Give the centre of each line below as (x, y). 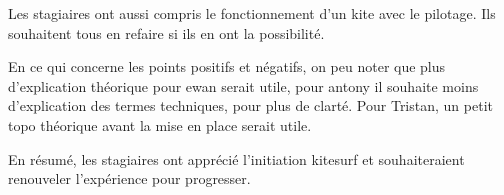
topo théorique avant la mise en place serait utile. (160, 124)
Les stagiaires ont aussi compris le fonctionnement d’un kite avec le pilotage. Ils (252, 13)
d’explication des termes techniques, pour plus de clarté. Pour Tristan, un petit (250, 105)
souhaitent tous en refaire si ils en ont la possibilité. (166, 32)
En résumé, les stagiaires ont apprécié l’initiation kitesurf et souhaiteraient (236, 158)
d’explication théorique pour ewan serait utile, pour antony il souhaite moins (243, 85)
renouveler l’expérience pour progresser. (129, 178)
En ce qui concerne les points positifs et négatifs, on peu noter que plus (227, 66)
